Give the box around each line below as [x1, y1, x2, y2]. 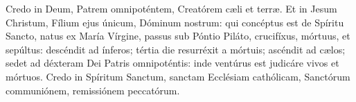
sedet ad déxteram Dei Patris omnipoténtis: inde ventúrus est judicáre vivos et [6, 56, 339, 70]
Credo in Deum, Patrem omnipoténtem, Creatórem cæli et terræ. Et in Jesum [6, 1, 337, 15]
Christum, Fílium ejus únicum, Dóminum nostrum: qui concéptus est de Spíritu [6, 15, 344, 29]
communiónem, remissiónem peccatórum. [6, 83, 180, 97]
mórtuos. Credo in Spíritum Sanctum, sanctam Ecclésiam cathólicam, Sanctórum [6, 69, 350, 83]
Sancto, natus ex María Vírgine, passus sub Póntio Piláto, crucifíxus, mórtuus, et [6, 28, 350, 43]
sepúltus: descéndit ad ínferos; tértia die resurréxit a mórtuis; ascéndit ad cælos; [6, 42, 346, 56]
